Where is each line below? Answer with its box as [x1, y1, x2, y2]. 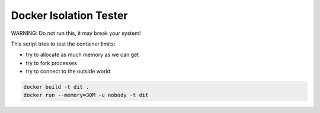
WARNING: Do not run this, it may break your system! [11, 30, 141, 37]
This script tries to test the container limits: [11, 40, 116, 47]
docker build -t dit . [23, 83, 89, 91]
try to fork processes [25, 59, 77, 66]
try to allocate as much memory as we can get [25, 51, 139, 59]
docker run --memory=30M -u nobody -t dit [23, 92, 149, 99]
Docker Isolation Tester [11, 9, 128, 22]
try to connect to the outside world [25, 68, 111, 75]
